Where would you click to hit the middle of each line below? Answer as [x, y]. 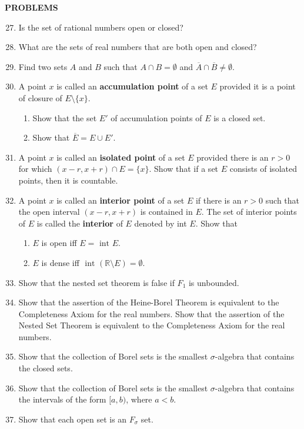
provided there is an [233, 157]
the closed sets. [46, 368]
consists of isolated [263, 169]
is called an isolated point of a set [121, 157]
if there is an [218, 200]
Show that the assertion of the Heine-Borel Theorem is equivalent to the [149, 302]
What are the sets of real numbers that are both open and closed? [138, 47]
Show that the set [65, 117]
